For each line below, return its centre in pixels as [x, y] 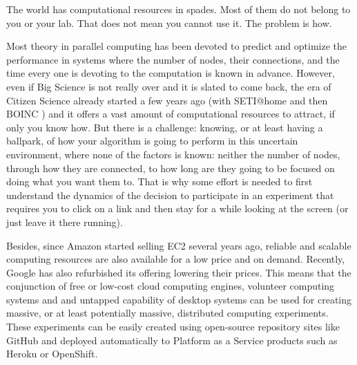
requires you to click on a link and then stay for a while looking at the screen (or [177, 208]
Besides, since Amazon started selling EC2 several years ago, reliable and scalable [179, 245]
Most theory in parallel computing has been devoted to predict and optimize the [177, 46]
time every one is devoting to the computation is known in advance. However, [171, 73]
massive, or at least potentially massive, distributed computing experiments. [167, 313]
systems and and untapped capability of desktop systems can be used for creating [179, 299]
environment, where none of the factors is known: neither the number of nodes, [173, 154]
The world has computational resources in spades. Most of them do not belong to [178, 9]
